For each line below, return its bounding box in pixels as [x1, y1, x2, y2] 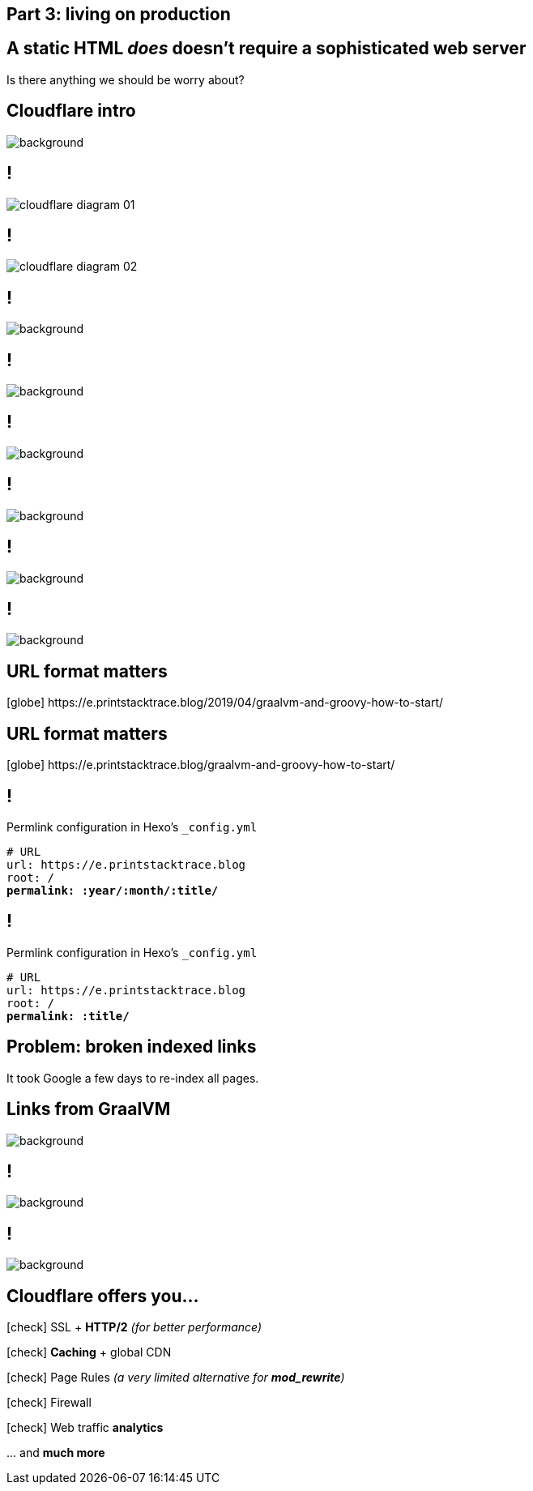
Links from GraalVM [6, 1099, 171, 1120]
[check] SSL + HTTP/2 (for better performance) [6, 1320, 262, 1335]
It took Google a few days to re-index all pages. [6, 1070, 259, 1085]
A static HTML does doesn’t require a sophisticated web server [6, 38, 527, 59]
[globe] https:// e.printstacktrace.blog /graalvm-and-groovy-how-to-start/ [6, 758, 395, 772]
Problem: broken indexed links [6, 1036, 257, 1057]
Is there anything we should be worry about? [6, 72, 245, 87]
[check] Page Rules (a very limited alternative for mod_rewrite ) [6, 1370, 345, 1385]
